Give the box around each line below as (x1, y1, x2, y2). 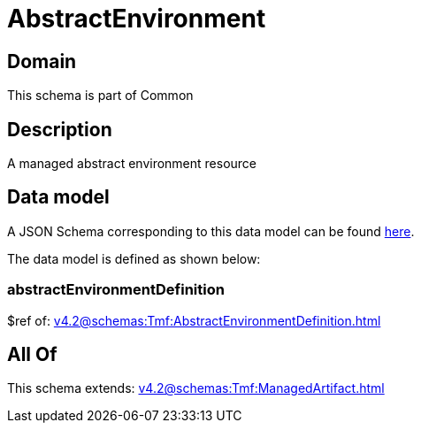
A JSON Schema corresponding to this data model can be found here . (7, 223, 415, 239)
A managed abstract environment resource (7, 156, 257, 172)
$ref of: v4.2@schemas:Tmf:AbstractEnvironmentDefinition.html (7, 312, 381, 328)
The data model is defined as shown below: (7, 250, 261, 266)
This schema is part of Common (7, 88, 194, 104)
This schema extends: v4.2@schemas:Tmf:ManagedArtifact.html (7, 380, 385, 396)
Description (7, 118, 112, 141)
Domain (7, 50, 77, 73)
